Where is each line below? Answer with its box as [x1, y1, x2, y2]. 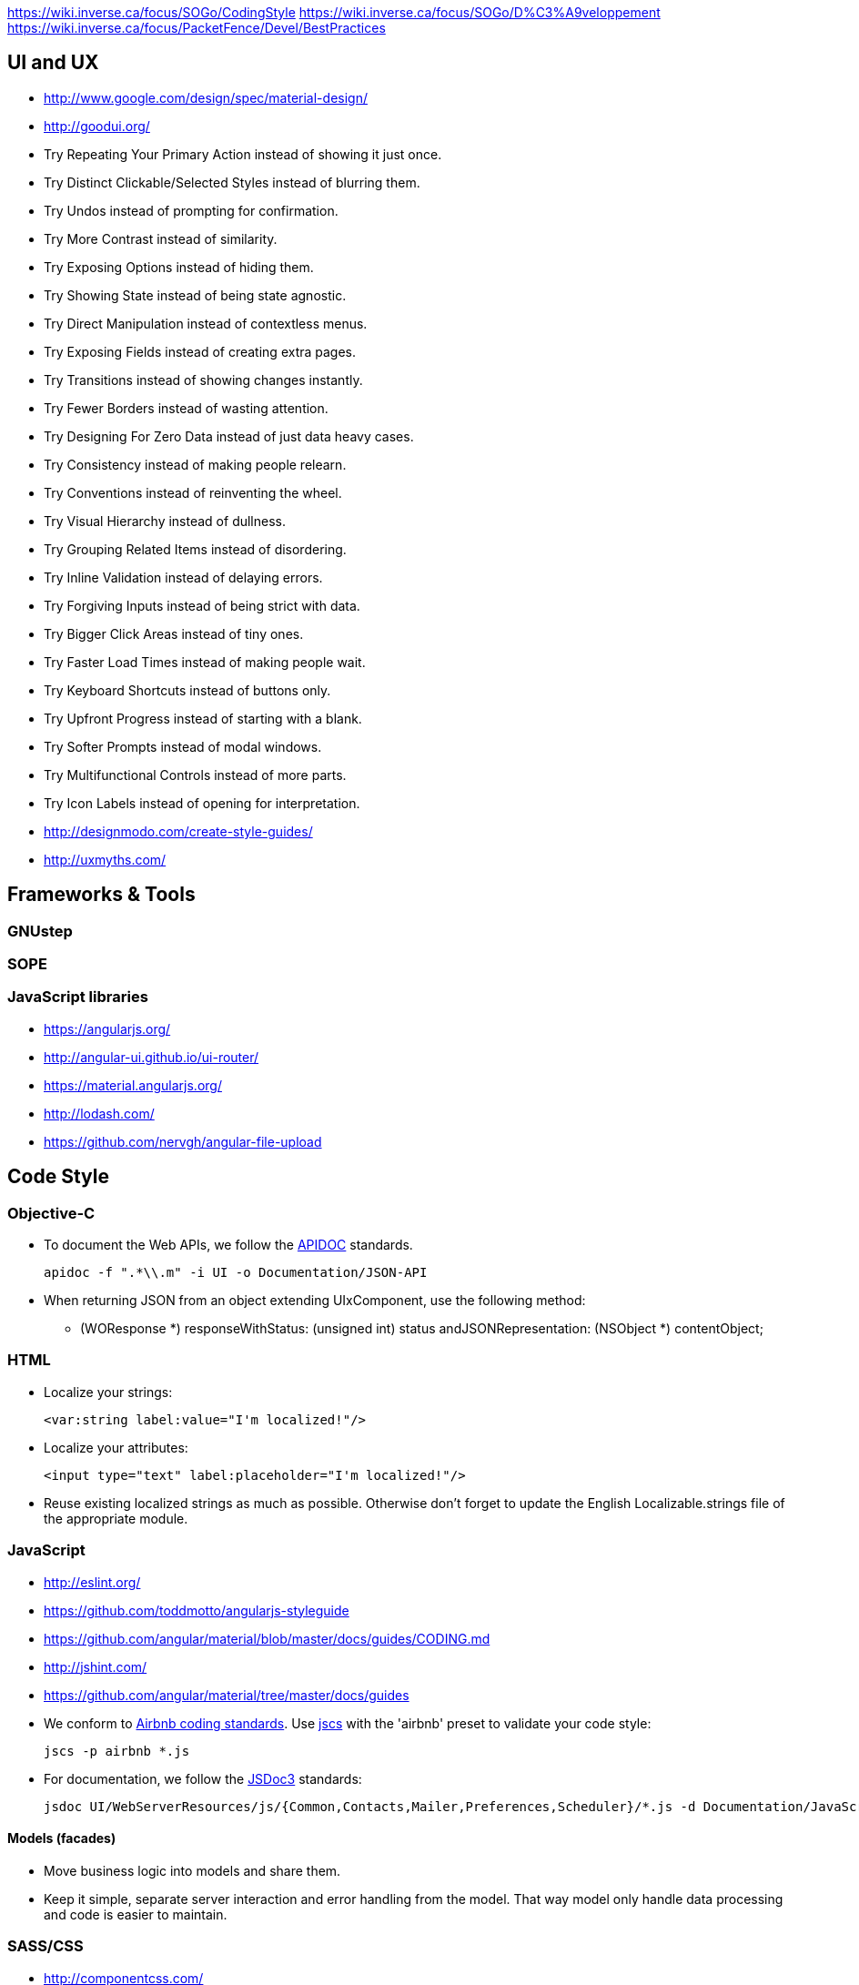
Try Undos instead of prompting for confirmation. [44, 202, 339, 218]
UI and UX [7, 51, 99, 75]
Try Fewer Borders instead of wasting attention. [44, 400, 328, 416]
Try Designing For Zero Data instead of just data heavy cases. [44, 428, 414, 444]
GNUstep [7, 921, 73, 940]
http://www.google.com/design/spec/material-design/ [44, 89, 368, 106]
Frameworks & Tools [7, 883, 196, 906]
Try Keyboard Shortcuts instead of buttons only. [44, 682, 331, 698]
